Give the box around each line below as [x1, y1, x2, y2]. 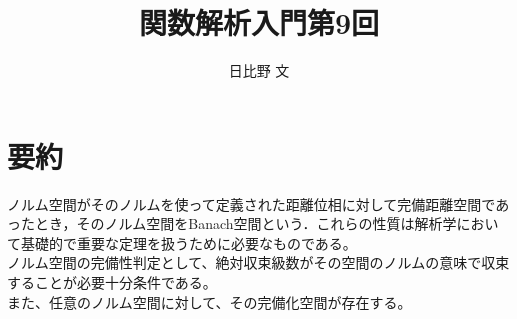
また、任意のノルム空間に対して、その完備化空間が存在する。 [7, 291, 412, 312]
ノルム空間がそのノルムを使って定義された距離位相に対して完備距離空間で [7, 193, 496, 214]
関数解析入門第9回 [138, 2, 380, 43]
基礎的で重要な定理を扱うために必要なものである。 [20, 232, 357, 253]
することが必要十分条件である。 [7, 272, 217, 293]
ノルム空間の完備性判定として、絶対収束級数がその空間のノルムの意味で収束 [7, 252, 510, 273]
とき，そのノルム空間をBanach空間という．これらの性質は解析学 [34, 213, 457, 234]
